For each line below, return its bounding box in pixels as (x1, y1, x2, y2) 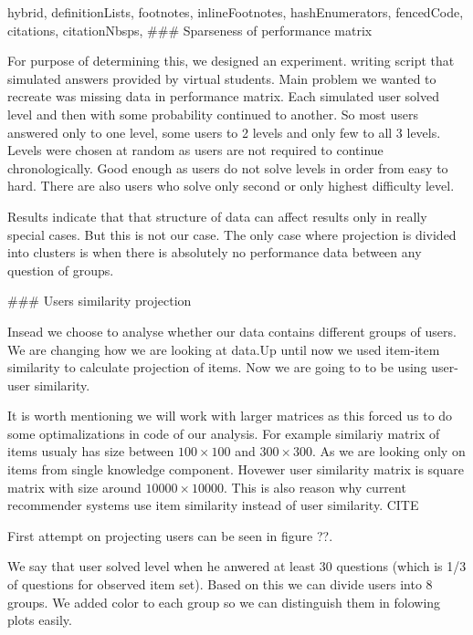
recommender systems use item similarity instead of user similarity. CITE (7, 495, 419, 515)
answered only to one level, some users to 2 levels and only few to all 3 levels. (7, 122, 441, 141)
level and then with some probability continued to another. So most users (7, 104, 418, 123)
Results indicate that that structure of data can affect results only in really (7, 206, 427, 225)
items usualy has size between (7, 442, 174, 461)
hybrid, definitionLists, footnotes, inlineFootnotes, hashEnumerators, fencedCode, (7, 3, 464, 21)
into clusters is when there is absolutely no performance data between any (7, 243, 422, 262)
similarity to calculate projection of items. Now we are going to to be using (7, 358, 427, 377)
